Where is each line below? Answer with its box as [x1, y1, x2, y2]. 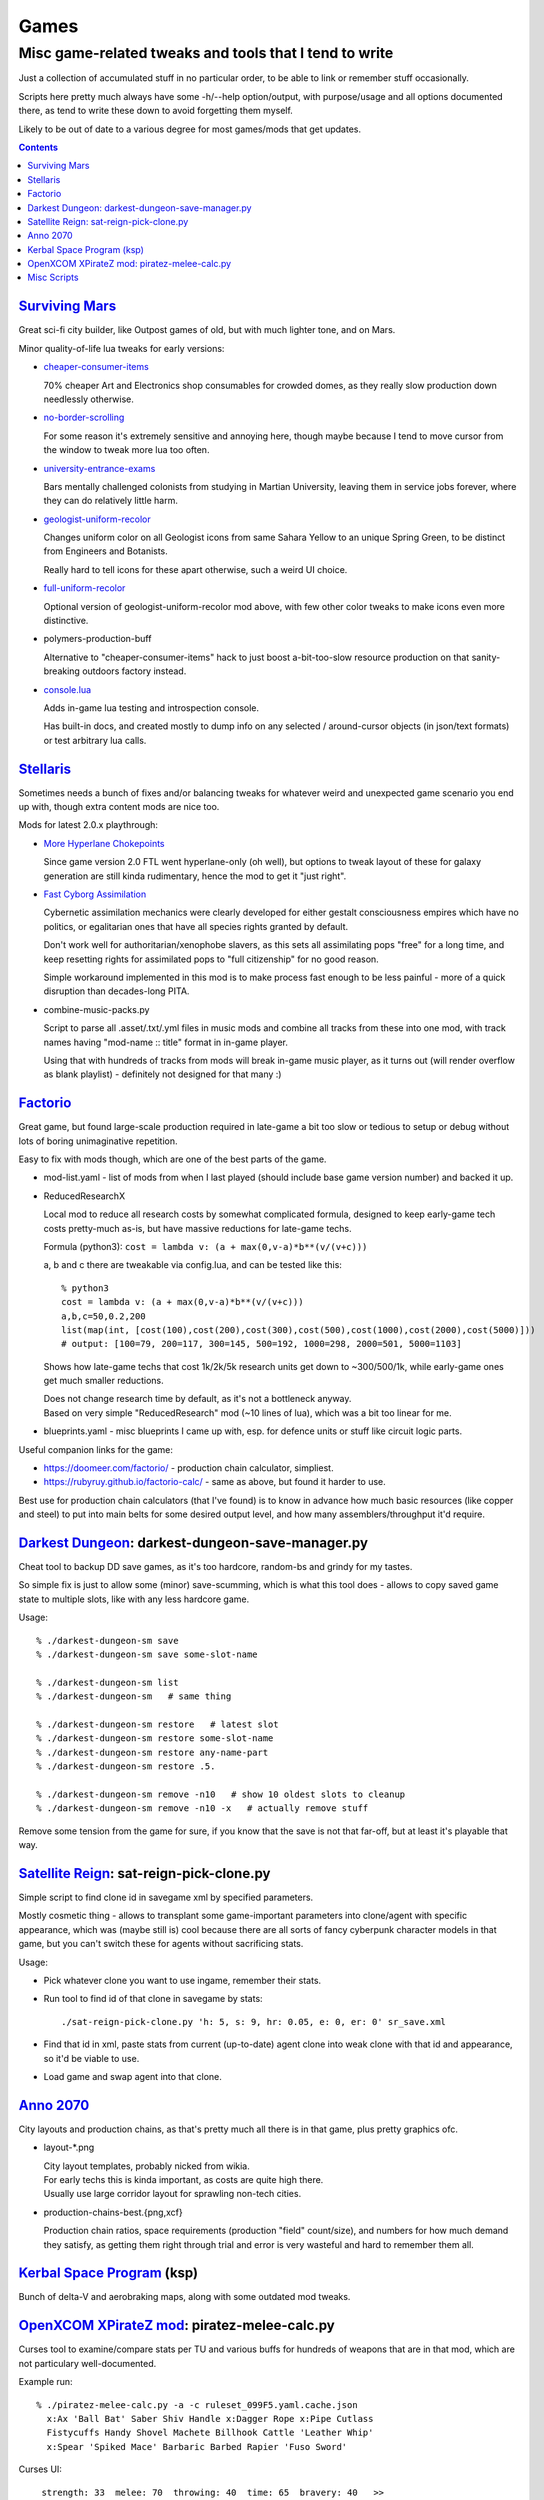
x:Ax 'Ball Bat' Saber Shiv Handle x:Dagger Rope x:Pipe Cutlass [46, 2413, 374, 2424]
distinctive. [43, 615, 89, 627]
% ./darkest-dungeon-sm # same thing [36, 1691, 232, 1702]
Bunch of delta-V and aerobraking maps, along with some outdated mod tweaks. [18, 2291, 351, 2303]
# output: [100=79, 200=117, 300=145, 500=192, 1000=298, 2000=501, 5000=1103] [61, 1338, 462, 1350]
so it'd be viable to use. [43, 2052, 140, 2064]
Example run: [18, 2376, 74, 2388]
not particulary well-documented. [18, 2357, 157, 2369]
